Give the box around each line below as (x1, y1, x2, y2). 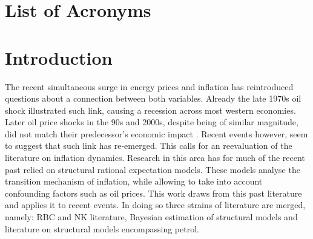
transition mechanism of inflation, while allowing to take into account (5, 175, 263, 188)
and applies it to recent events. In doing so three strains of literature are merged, (5, 198, 306, 211)
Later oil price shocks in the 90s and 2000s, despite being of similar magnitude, (5, 116, 298, 128)
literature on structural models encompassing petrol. (5, 222, 199, 235)
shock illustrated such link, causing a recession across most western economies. (5, 103, 296, 116)
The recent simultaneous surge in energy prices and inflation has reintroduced (5, 80, 294, 93)
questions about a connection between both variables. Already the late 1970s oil (5, 92, 301, 105)
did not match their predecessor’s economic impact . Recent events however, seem (5, 127, 308, 140)
